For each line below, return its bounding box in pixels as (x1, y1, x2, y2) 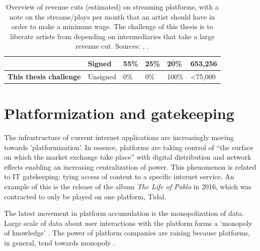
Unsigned (88, 71, 117, 81)
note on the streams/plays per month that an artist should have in (10, 11, 215, 22)
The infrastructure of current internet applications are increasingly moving (4, 132, 234, 143)
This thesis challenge (8, 71, 81, 81)
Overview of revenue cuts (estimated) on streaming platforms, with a (6, 2, 219, 12)
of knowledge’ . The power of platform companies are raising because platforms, (4, 227, 250, 238)
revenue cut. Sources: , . (75, 41, 149, 51)
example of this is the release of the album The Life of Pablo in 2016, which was (4, 181, 251, 191)
